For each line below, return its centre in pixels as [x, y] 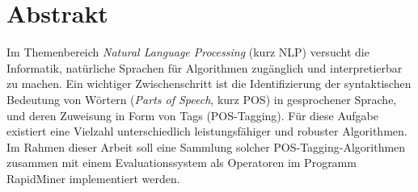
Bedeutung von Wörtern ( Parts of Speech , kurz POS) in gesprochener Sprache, [202, 99]
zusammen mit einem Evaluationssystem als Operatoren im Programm [182, 163]
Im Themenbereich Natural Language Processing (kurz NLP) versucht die [188, 52]
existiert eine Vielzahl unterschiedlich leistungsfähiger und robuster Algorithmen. [207, 131]
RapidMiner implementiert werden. [93, 178]
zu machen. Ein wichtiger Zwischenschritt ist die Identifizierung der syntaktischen [209, 83]
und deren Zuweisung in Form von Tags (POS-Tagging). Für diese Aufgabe [192, 115]
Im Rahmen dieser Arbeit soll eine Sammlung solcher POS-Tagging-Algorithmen [206, 146]
